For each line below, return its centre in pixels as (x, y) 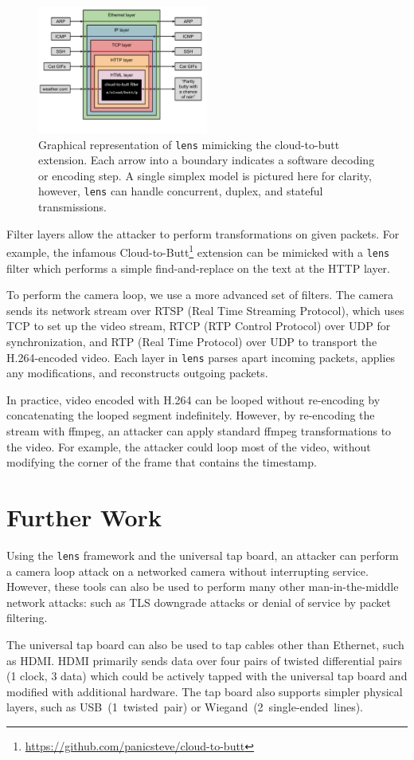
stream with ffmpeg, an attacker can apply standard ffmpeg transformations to (199, 431)
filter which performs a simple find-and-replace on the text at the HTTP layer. (198, 268)
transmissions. (72, 207)
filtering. (27, 618)
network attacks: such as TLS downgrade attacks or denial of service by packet (199, 602)
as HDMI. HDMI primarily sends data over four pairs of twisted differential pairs (204, 660)
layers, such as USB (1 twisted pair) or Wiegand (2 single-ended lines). (185, 707)
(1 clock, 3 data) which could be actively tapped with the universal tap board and (207, 676)
